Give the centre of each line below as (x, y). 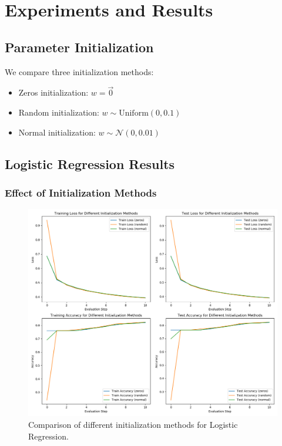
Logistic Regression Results (90, 163)
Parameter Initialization (79, 47)
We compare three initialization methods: (79, 71)
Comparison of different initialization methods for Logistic (133, 424)
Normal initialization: (57, 132)
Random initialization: (59, 112)
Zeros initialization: (53, 92)
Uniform (134, 113)
